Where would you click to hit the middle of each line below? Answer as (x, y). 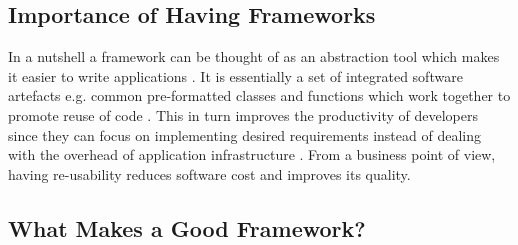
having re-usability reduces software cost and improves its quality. (209, 173)
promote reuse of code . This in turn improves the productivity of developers (243, 114)
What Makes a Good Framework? (187, 227)
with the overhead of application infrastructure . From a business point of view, (252, 154)
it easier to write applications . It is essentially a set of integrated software (235, 75)
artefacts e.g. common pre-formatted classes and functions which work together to (259, 95)
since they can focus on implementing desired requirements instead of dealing (244, 134)
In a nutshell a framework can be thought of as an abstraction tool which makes (254, 56)
